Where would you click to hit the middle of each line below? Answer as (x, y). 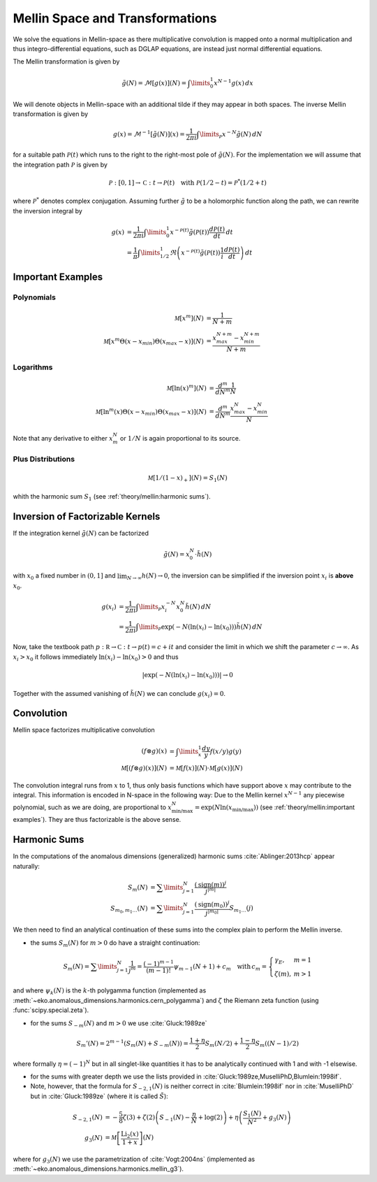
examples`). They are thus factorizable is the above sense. (97, 820)
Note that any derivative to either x (63, 439)
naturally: (26, 866)
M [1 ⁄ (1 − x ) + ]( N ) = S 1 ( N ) (187, 479)
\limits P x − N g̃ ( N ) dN (231, 134)
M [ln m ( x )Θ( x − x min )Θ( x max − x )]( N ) (151, 412)
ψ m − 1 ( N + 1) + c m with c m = (220, 967)
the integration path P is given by (60, 164)
